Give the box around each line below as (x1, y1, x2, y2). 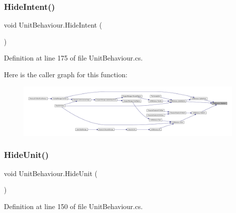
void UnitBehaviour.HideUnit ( (4, 168, 98, 178)
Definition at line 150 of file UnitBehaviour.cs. (4, 201, 143, 211)
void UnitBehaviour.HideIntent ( (4, 20, 102, 30)
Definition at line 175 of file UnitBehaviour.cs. (4, 53, 143, 63)
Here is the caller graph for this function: (4, 69, 128, 79)
